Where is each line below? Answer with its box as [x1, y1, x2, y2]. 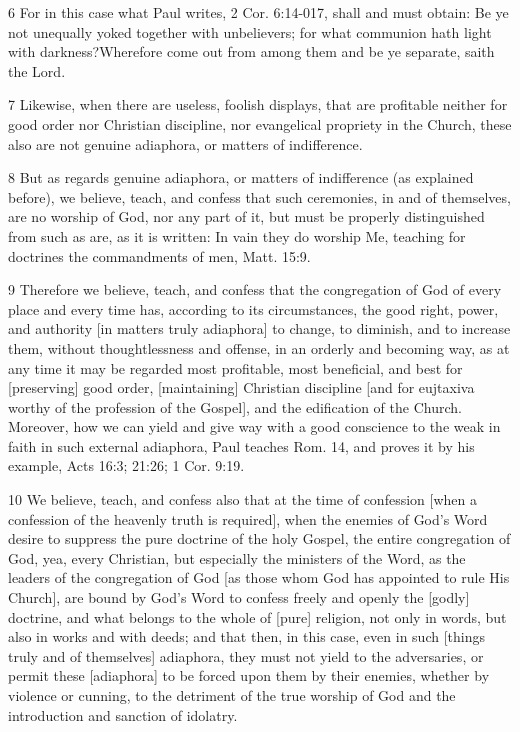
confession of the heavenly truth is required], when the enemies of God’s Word [8, 508, 488, 529]
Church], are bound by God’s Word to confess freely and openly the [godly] [8, 587, 470, 608]
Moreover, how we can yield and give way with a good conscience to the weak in [8, 416, 501, 437]
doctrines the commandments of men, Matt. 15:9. [8, 245, 311, 266]
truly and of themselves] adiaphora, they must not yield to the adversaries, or [8, 645, 484, 666]
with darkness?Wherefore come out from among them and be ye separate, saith [8, 41, 495, 62]
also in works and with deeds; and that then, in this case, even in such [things [8, 626, 485, 647]
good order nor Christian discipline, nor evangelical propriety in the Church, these [8, 113, 512, 134]
